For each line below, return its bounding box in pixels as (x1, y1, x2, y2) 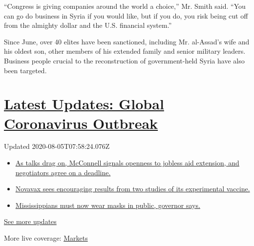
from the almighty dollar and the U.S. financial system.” (4, 20, 172, 30)
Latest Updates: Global (4, 94, 164, 114)
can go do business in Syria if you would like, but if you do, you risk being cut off (4, 10, 248, 20)
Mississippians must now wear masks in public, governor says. (15, 200, 200, 210)
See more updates (4, 216, 57, 226)
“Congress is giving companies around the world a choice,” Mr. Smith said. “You (4, 1, 246, 11)
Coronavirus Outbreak (4, 113, 158, 133)
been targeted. (4, 65, 47, 75)
